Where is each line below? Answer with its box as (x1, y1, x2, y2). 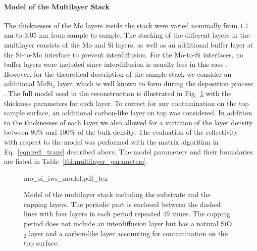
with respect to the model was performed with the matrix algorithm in (4, 136, 219, 147)
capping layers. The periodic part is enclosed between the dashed (24, 199, 221, 209)
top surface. (24, 238, 59, 248)
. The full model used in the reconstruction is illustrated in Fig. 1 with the (4, 88, 232, 98)
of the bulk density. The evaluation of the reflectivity (77, 127, 238, 137)
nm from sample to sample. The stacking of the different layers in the (39, 30, 250, 40)
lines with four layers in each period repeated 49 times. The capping (24, 208, 231, 219)
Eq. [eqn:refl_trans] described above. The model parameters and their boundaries (4, 146, 253, 156)
